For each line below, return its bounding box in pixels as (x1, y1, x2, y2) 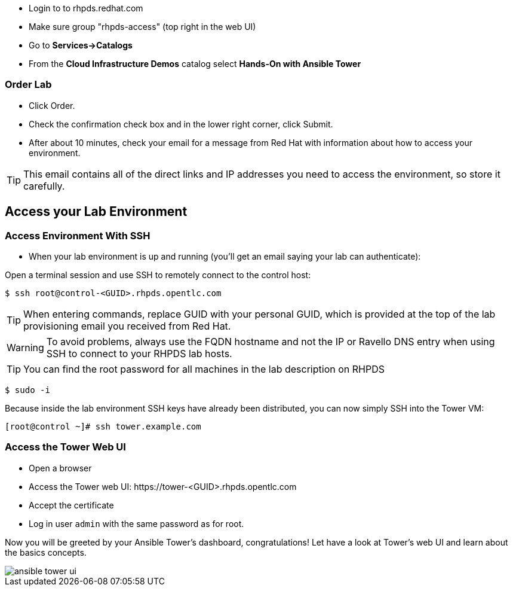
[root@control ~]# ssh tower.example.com (5, 421, 201, 431)
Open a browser (29, 462, 92, 473)
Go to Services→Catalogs (29, 40, 133, 50)
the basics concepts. (5, 547, 87, 558)
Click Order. (29, 100, 75, 111)
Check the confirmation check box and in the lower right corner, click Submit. (29, 118, 333, 129)
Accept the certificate (29, 499, 114, 510)
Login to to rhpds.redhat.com (29, 3, 143, 13)
